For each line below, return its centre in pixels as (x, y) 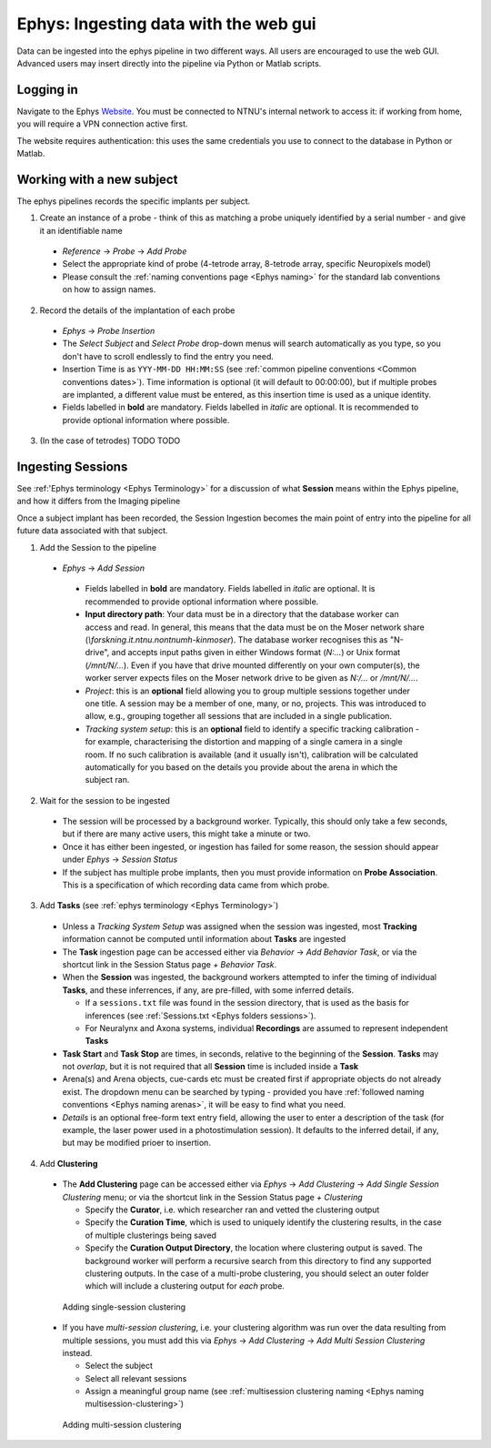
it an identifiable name (81, 230)
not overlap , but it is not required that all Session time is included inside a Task (210, 1067)
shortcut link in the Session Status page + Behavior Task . (170, 964)
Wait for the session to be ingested (105, 800)
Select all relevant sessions (136, 1378)
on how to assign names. (109, 289)
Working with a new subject (97, 179)
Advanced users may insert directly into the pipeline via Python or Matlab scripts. (169, 63)
